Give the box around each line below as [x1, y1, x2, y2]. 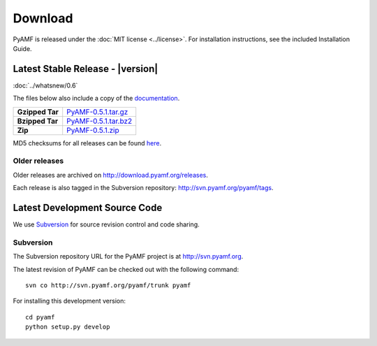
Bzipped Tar [17, 116, 59, 126]
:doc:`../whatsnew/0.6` [13, 81, 78, 89]
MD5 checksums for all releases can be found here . [13, 138, 162, 147]
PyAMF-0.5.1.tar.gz [66, 107, 128, 117]
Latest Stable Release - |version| [13, 63, 158, 75]
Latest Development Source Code [13, 201, 163, 213]
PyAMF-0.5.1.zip [66, 125, 120, 135]
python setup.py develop [25, 323, 110, 331]
